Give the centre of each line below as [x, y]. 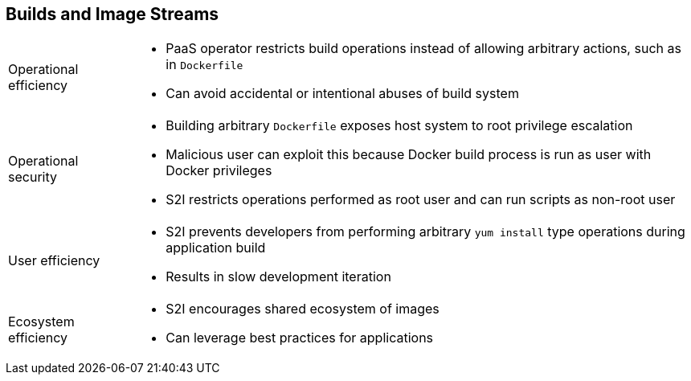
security [33, 177]
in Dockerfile [204, 65]
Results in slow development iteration [278, 277]
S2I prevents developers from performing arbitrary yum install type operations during [425, 232]
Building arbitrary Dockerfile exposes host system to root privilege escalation [399, 126]
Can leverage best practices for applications [300, 338]
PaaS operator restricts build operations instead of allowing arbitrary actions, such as [423, 49]
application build [216, 248]
